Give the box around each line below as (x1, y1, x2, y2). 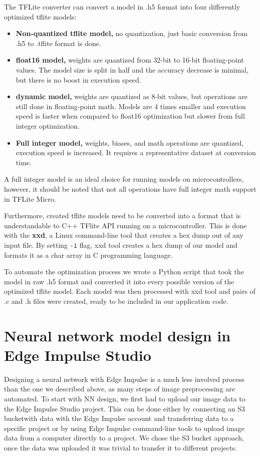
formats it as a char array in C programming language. (4, 249, 173, 260)
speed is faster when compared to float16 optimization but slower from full (16, 111, 245, 121)
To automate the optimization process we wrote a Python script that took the (4, 266, 244, 277)
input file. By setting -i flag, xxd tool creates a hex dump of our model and (4, 239, 237, 250)
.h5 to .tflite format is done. (16, 38, 101, 48)
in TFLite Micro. (4, 193, 56, 204)
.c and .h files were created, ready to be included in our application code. (4, 295, 228, 306)
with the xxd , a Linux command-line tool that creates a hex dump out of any (4, 230, 243, 240)
